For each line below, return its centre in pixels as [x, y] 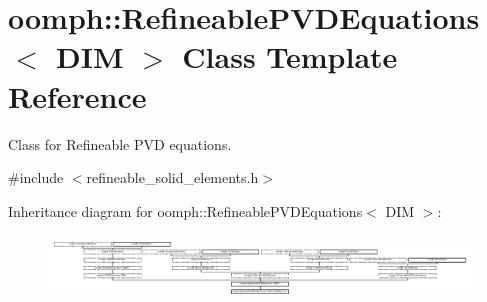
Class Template [290, 56]
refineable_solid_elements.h [172, 177]
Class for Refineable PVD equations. [120, 143]
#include [36, 177]
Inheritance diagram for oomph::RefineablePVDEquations [185, 210]
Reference [77, 95]
